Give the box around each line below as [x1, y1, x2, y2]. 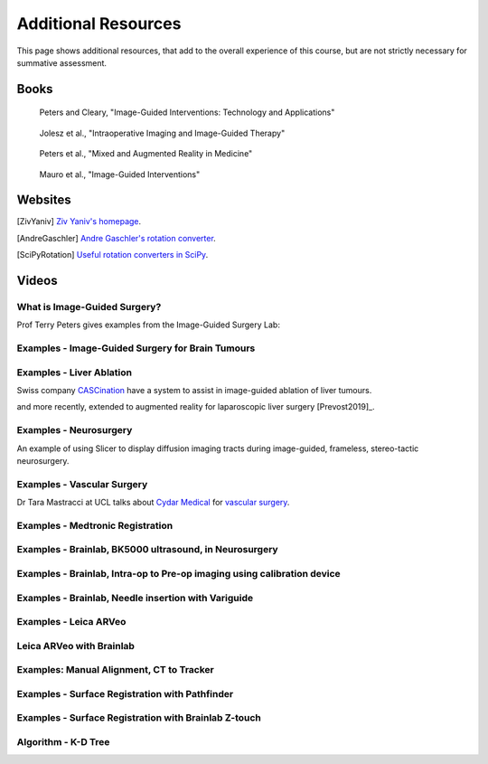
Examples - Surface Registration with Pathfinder [16, 687, 234, 700]
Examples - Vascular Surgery [16, 477, 148, 490]
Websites [16, 193, 71, 208]
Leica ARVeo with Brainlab [16, 639, 136, 652]
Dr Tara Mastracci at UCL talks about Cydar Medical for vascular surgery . [16, 497, 290, 508]
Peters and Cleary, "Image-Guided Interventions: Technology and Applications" [39, 107, 335, 118]
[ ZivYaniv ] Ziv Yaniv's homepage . [16, 216, 142, 227]
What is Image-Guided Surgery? [16, 300, 162, 313]
